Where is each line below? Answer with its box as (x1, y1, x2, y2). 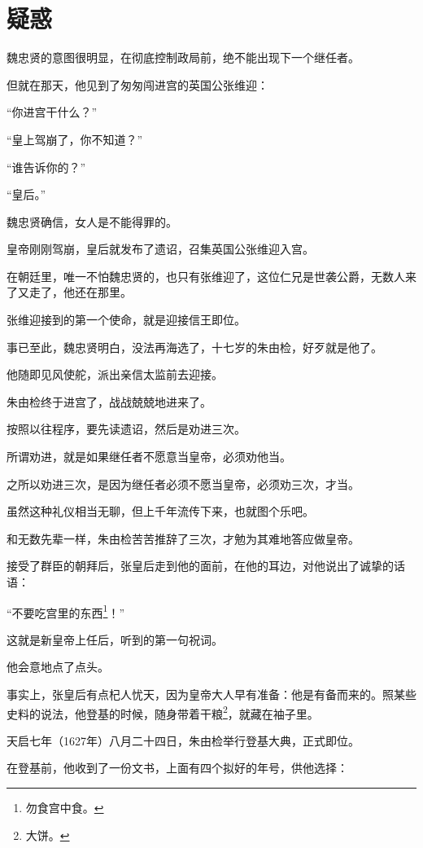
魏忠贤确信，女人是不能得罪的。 (7, 213, 177, 230)
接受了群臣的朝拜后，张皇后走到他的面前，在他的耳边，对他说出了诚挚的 (7, 557, 394, 574)
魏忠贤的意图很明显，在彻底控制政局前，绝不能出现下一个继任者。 (7, 49, 360, 66)
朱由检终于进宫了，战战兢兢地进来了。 (7, 393, 211, 410)
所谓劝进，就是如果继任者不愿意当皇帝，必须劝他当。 (7, 448, 291, 465)
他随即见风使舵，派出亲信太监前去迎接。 (7, 366, 223, 383)
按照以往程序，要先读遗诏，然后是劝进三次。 (7, 420, 246, 437)
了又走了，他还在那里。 (7, 283, 132, 301)
